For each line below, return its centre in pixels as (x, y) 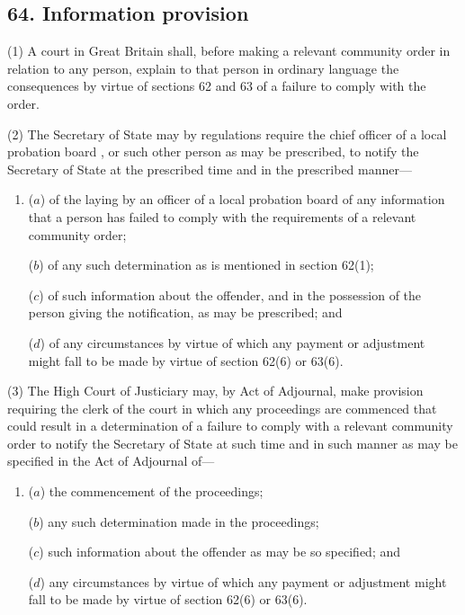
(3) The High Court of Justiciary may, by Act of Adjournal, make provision (215, 391)
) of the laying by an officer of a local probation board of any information (242, 199)
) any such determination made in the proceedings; (179, 521)
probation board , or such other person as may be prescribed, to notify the (213, 152)
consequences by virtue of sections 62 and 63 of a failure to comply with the (217, 86)
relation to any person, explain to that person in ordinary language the (203, 68)
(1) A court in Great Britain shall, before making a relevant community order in (229, 51)
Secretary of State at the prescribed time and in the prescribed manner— (210, 169)
